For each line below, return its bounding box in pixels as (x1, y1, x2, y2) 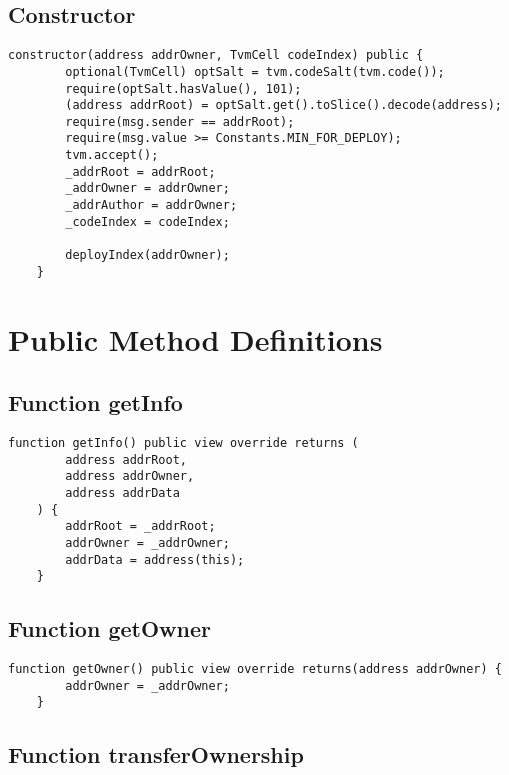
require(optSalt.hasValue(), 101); (65, 81, 302, 96)
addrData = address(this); (65, 552, 245, 567)
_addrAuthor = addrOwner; (65, 198, 238, 213)
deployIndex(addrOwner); (65, 248, 230, 263)
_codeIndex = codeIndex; (65, 214, 230, 229)
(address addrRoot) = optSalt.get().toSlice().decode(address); (65, 98, 502, 113)
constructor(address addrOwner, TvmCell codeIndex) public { (8, 48, 424, 63)
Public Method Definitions (8, 318, 383, 359)
